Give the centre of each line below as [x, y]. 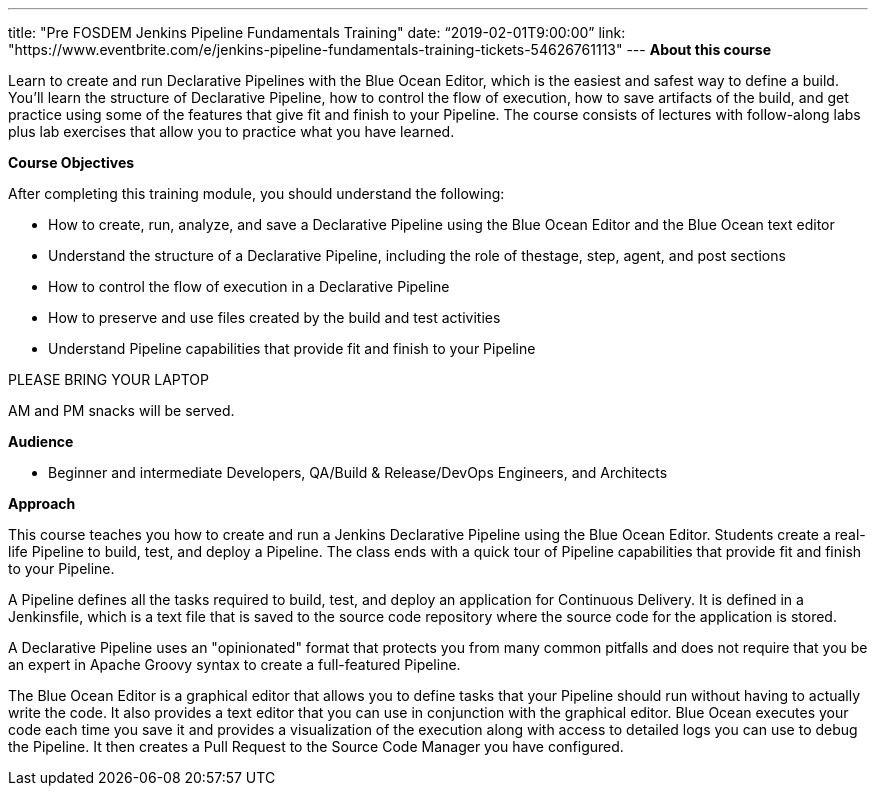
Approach [42, 503]
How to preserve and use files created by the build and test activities [274, 317]
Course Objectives [71, 162]
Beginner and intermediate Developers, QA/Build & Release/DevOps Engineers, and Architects [358, 472]
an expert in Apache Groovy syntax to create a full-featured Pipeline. [234, 664]
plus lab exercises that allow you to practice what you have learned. [231, 131]
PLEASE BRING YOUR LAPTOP [109, 379]
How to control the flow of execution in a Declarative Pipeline [249, 286]
